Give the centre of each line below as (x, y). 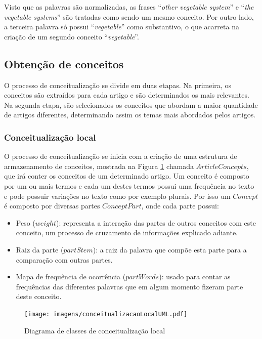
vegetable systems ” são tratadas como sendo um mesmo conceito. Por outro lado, (129, 16)
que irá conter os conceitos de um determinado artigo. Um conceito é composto (127, 176)
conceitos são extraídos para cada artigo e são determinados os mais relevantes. (127, 95)
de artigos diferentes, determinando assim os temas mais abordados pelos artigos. (130, 115)
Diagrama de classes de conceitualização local (95, 330)
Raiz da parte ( (40, 249)
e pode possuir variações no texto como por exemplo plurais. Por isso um (117, 196)
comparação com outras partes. (64, 259)
